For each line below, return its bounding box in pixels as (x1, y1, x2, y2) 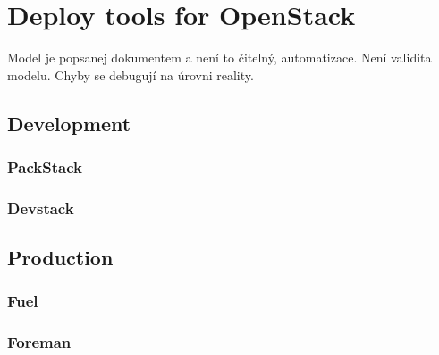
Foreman (7, 331, 72, 353)
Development (7, 109, 131, 136)
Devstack (7, 196, 74, 219)
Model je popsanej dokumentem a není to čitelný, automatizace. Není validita (7, 48, 432, 67)
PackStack (7, 156, 82, 178)
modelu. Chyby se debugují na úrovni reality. (7, 65, 254, 84)
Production (7, 244, 114, 271)
